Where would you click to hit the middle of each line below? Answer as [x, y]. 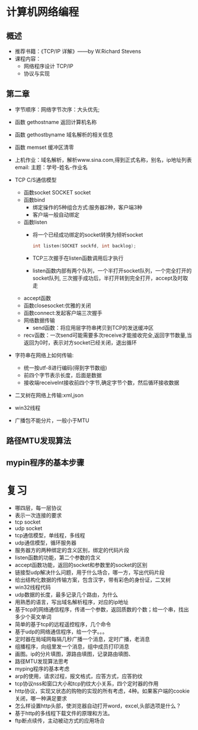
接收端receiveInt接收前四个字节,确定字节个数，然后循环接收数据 [101, 382]
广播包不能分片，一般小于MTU [52, 420]
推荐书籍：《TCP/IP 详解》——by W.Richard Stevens [78, 51]
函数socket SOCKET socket [57, 192]
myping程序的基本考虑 [42, 669]
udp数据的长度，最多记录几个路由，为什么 [66, 595]
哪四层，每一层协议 [38, 508]
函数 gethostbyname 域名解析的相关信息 [64, 135]
